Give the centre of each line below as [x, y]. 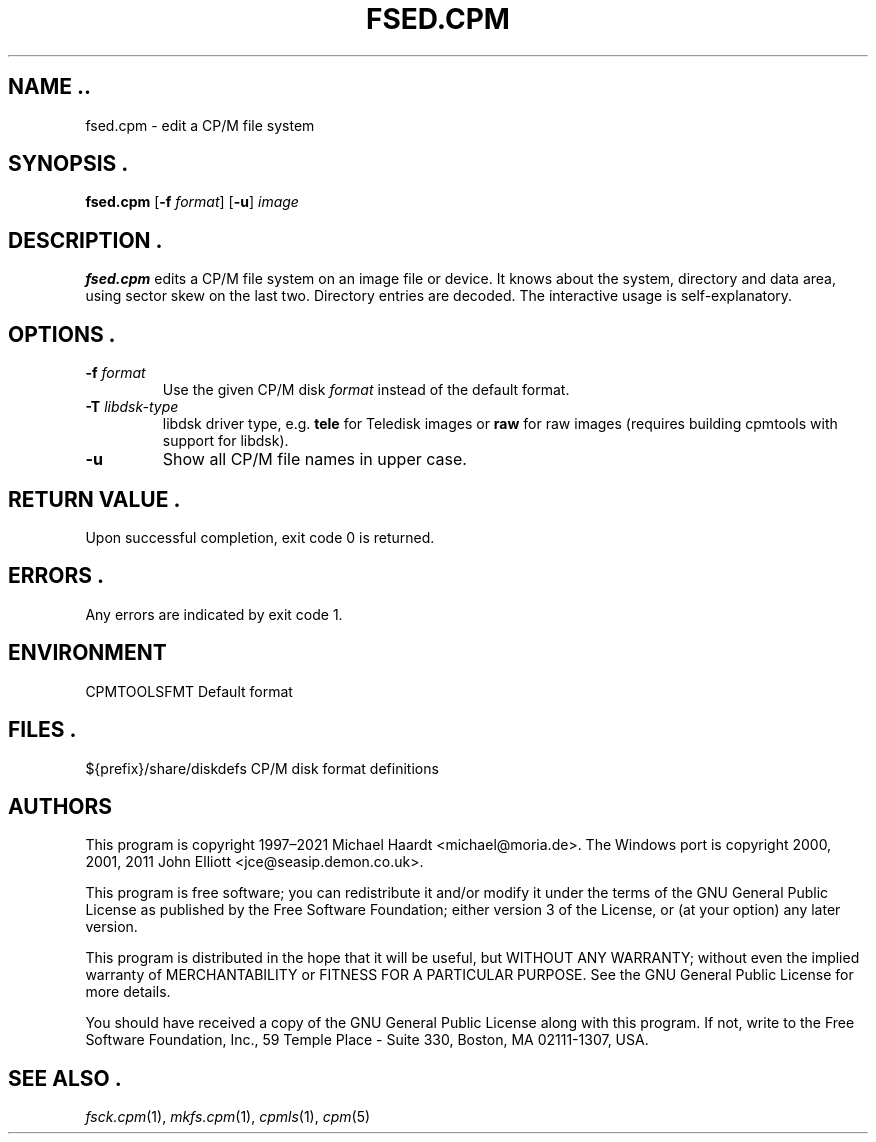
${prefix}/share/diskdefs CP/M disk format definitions [262, 768]
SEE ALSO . [65, 1078]
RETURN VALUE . [94, 499]
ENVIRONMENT [87, 653]
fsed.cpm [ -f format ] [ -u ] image [192, 202]
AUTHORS [60, 806]
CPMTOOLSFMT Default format [189, 691]
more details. [128, 992]
